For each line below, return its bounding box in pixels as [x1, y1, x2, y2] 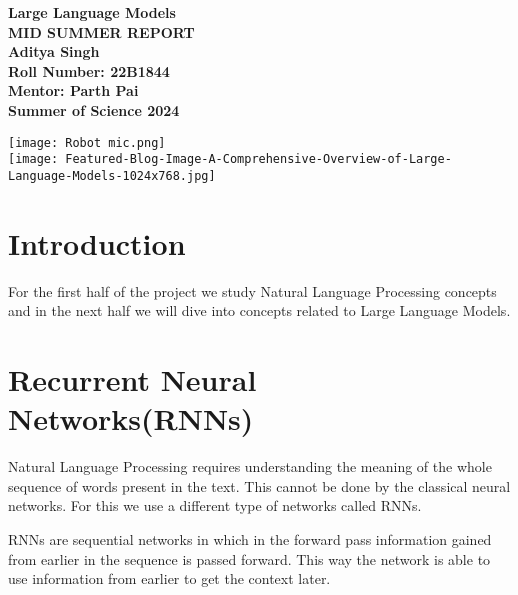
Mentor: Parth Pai [8, 80, 139, 101]
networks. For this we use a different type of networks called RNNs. [8, 495, 422, 516]
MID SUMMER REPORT [8, 21, 195, 42]
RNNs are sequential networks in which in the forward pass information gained [8, 528, 492, 549]
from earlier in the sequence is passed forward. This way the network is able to [8, 548, 491, 569]
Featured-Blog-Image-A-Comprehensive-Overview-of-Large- [65, 152, 452, 167]
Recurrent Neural [8, 359, 257, 400]
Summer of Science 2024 [8, 99, 180, 120]
